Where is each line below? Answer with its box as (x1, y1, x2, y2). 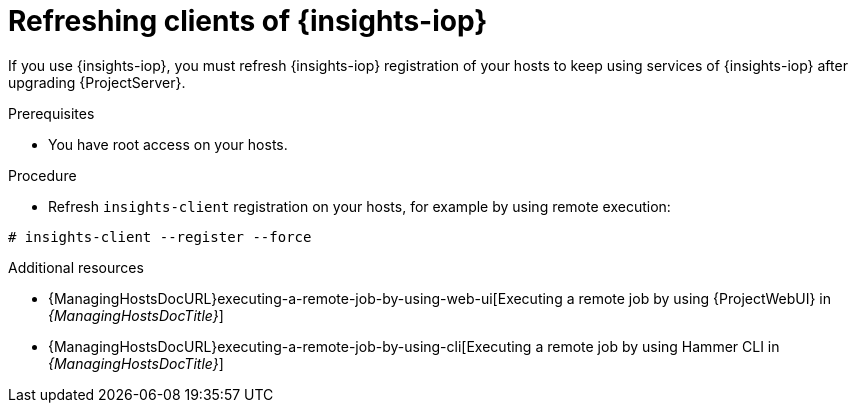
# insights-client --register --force (8, 228, 312, 245)
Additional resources (8, 258, 144, 276)
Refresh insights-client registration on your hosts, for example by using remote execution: (48, 197, 671, 215)
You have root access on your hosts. (48, 135, 288, 153)
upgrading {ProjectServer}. (8, 73, 186, 91)
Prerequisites (8, 104, 95, 122)
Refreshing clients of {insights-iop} (8, 4, 488, 38)
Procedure (8, 166, 77, 184)
